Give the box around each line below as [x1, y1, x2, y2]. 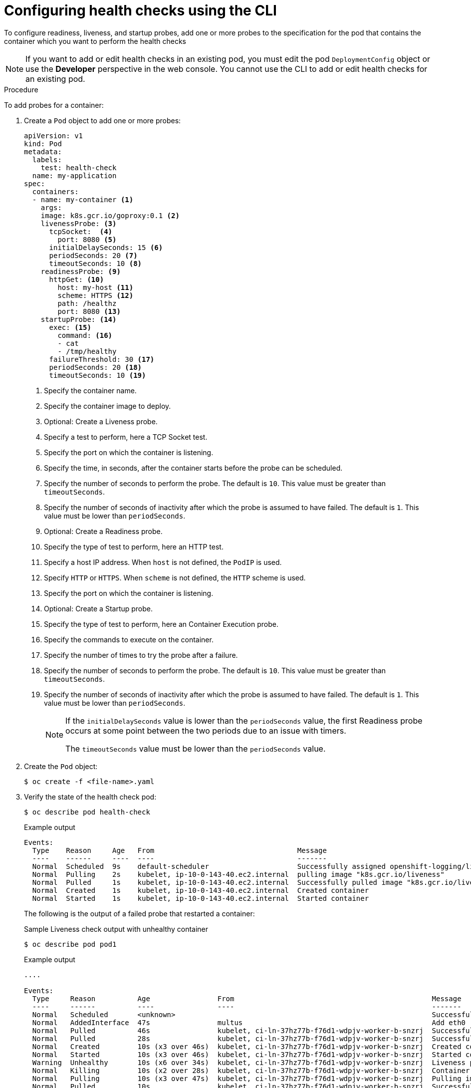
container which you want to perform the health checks [4, 36, 187, 45]
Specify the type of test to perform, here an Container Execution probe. [44, 619, 278, 628]
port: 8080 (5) [57, 235, 117, 244]
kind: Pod [24, 139, 62, 148]
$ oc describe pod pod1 [24, 940, 117, 948]
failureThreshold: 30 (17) [49, 355, 155, 363]
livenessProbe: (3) [40, 219, 117, 228]
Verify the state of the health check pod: [24, 792, 157, 801]
